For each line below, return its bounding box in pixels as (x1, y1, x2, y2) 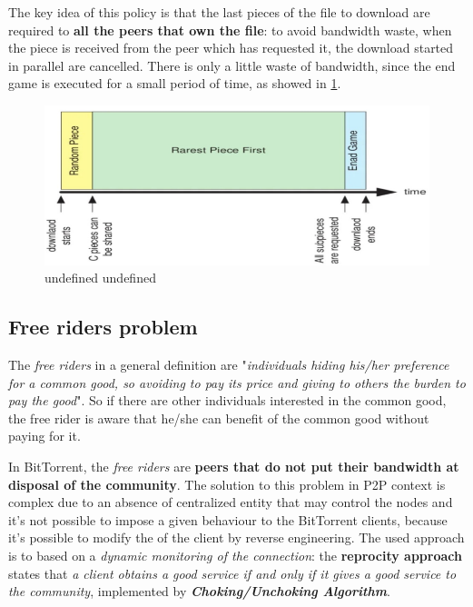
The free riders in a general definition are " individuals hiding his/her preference (8, 355, 449, 374)
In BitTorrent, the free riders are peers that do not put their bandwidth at (8, 456, 459, 475)
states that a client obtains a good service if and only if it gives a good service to (8, 563, 457, 582)
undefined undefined (44, 268, 156, 287)
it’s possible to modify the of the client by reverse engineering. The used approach (8, 528, 465, 547)
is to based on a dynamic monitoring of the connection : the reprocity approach (8, 545, 462, 564)
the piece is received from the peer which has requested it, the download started (8, 38, 454, 57)
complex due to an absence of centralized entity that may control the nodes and (8, 493, 453, 512)
